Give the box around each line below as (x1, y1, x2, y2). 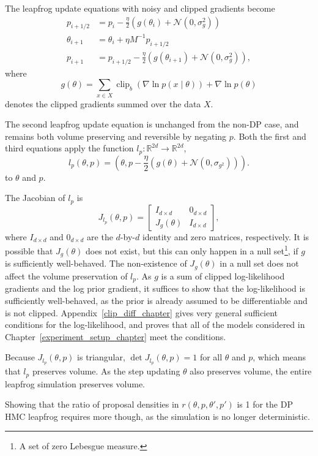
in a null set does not (220, 257, 299, 270)
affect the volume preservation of (5, 269, 128, 282)
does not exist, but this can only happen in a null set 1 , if (85, 243, 298, 257)
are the (87, 230, 113, 243)
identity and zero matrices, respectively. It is (142, 230, 309, 243)
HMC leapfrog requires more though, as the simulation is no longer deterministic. (5, 409, 310, 422)
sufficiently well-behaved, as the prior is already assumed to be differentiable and (5, 294, 308, 306)
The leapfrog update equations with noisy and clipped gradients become (5, 2, 275, 14)
